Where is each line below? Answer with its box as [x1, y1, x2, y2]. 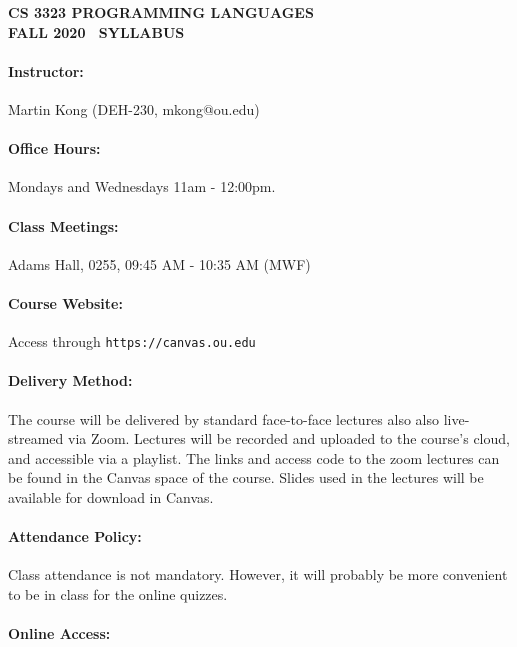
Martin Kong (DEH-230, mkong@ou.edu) [8, 98, 260, 119]
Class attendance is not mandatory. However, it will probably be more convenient [8, 564, 508, 585]
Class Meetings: [8, 215, 119, 236]
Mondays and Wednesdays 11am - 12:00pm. [8, 176, 276, 197]
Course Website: [8, 292, 123, 313]
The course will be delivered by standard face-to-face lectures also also [8, 408, 439, 429]
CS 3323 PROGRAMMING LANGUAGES [8, 2, 314, 22]
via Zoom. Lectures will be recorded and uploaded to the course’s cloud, [67, 428, 510, 449]
